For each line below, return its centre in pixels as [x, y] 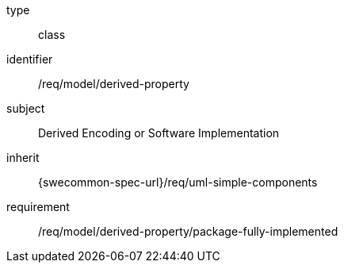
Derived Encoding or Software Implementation [159, 133]
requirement [38, 207]
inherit [23, 158]
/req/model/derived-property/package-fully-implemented [188, 231]
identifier [30, 59]
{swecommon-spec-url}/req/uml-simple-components [178, 182]
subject [26, 108]
